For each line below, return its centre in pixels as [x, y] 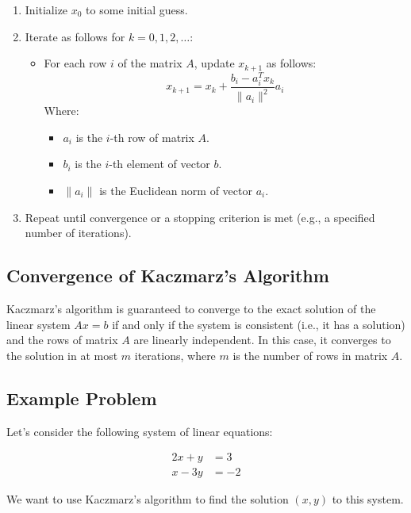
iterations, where [175, 355]
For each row [75, 63]
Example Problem [82, 398]
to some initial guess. [137, 10]
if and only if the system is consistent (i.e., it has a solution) [259, 324]
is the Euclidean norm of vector [176, 191]
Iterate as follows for [75, 36]
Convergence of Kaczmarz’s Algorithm [168, 276]
